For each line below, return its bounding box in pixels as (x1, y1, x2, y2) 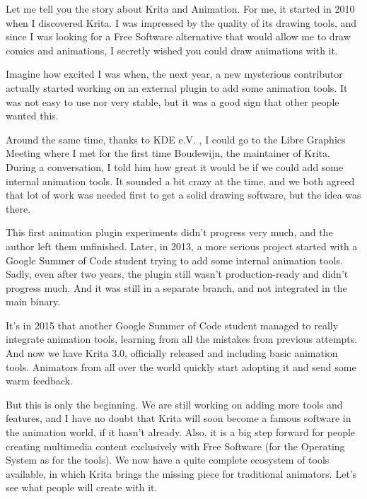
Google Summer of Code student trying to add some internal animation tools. (6, 252, 343, 267)
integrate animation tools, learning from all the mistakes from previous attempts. (6, 331, 358, 346)
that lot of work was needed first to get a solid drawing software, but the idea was (6, 187, 361, 202)
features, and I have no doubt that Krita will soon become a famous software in (6, 411, 351, 425)
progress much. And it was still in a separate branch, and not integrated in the (6, 280, 347, 295)
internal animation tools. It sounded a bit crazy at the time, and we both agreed (6, 173, 355, 188)
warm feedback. (6, 373, 73, 388)
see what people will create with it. (6, 480, 158, 495)
